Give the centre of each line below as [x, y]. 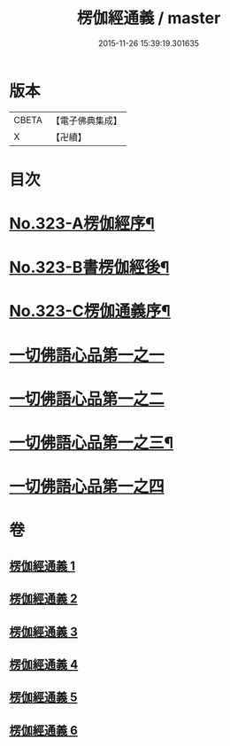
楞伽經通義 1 [42, 566]
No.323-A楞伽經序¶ [82, 224]
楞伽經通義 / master [149, 18]
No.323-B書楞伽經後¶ [89, 268]
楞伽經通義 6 [43, 730]
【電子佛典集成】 [86, 120]
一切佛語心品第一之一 [87, 355]
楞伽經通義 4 [44, 664]
